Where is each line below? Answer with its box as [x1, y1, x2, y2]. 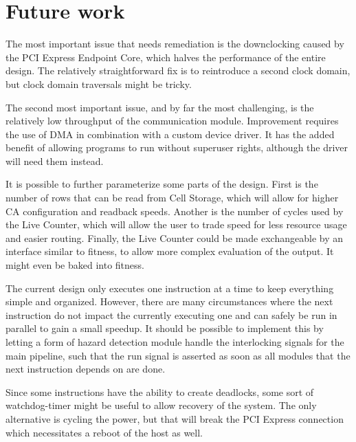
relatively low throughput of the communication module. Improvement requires [5, 113, 339, 128]
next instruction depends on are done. [5, 362, 166, 376]
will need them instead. [5, 153, 104, 168]
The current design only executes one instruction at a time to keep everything [5, 280, 334, 295]
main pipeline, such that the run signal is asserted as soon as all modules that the [5, 348, 351, 362]
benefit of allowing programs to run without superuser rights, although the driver [5, 140, 348, 155]
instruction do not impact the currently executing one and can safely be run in [5, 307, 337, 322]
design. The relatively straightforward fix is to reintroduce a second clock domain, [5, 63, 351, 78]
